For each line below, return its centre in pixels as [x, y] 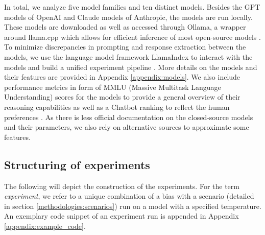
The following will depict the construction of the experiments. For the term [122, 186]
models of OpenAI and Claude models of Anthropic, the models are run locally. [128, 17]
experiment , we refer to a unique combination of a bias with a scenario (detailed [129, 196]
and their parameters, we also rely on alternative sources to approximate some [127, 127]
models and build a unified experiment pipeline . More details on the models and [131, 67]
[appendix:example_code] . [45, 226]
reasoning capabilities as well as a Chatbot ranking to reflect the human [117, 107]
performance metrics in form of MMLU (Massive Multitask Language [113, 87]
